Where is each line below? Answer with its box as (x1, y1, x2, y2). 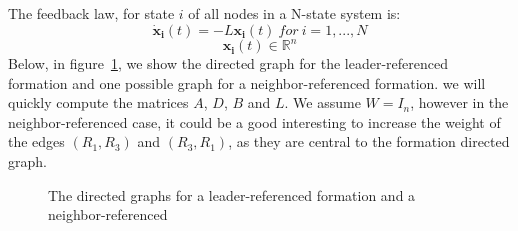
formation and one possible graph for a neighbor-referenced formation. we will (8, 72, 486, 93)
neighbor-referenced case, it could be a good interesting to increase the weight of (8, 111, 501, 132)
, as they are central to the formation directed (228, 131, 510, 152)
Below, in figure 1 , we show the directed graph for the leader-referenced (8, 53, 448, 74)
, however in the (410, 92, 509, 113)
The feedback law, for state (8, 3, 175, 23)
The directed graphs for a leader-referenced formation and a (48, 184, 416, 205)
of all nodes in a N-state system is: (188, 3, 401, 23)
